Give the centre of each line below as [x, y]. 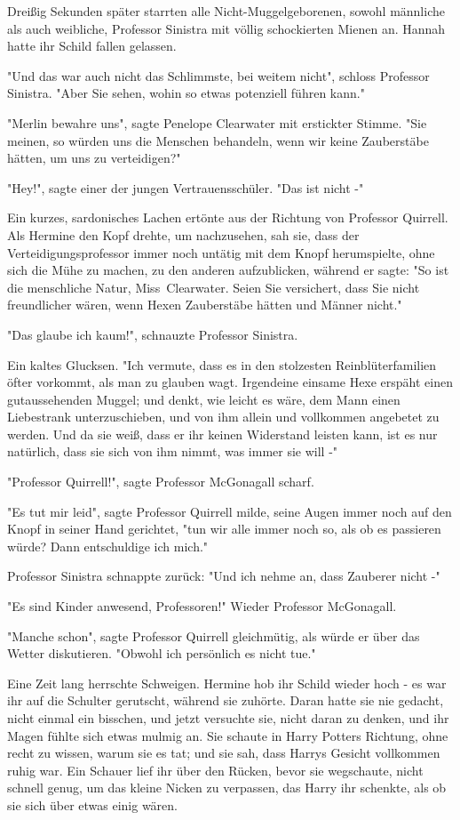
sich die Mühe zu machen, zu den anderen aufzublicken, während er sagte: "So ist [228, 270]
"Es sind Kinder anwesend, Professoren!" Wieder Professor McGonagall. [202, 606]
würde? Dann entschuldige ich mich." [108, 546]
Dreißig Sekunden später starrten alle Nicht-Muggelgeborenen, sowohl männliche [226, 11]
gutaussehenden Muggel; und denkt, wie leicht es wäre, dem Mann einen [204, 399]
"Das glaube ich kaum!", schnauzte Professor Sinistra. [153, 334]
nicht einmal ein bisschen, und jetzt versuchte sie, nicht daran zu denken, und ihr [228, 718]
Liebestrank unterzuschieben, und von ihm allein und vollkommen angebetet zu [223, 417]
